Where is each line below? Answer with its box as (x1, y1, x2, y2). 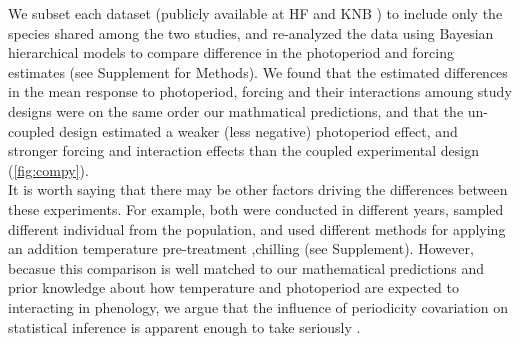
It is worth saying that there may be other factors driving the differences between (8, 179, 508, 200)
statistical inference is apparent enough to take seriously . (8, 316, 361, 337)
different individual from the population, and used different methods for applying (8, 218, 506, 239)
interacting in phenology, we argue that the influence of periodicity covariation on (8, 296, 508, 317)
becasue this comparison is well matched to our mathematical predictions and (8, 257, 485, 278)
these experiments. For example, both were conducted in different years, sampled (8, 198, 504, 219)
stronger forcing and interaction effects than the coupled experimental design (8, 140, 479, 161)
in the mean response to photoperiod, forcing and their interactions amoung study (8, 81, 512, 102)
